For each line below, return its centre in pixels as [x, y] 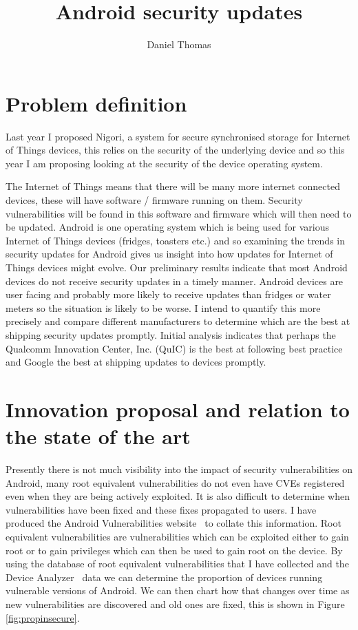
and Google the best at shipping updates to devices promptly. [136, 362]
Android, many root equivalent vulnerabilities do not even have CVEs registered [175, 482]
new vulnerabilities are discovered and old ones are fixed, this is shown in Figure [175, 604]
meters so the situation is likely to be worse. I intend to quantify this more [163, 307]
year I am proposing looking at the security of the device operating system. [164, 163]
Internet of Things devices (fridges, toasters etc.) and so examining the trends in [176, 240]
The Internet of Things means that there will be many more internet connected [173, 186]
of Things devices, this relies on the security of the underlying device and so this [175, 150]
